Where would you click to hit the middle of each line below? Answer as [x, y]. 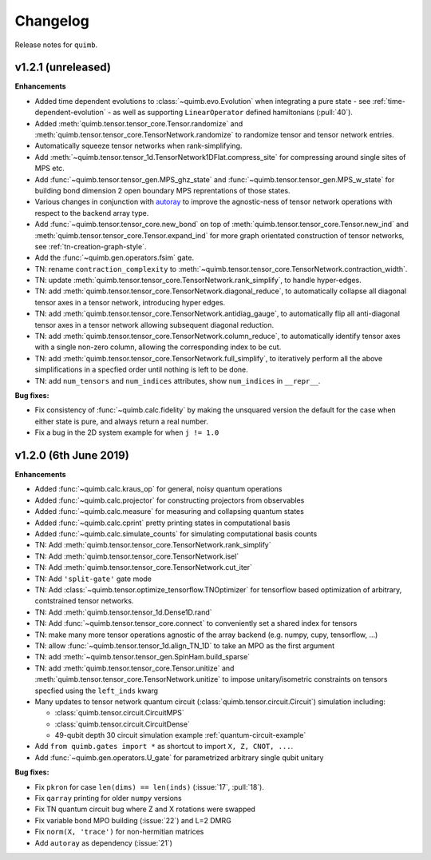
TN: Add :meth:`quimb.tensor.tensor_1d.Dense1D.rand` [123, 612]
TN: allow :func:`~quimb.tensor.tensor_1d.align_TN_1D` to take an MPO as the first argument [185, 645]
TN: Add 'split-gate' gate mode [93, 579]
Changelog [52, 21]
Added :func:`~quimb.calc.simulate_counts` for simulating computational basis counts [176, 534]
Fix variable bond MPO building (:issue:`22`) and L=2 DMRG [133, 820]
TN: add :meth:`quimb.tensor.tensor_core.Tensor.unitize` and [134, 668]
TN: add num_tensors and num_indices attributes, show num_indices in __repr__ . [178, 380]
